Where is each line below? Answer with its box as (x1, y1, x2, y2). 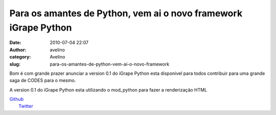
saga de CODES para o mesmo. (9, 77, 76, 83)
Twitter (18, 103, 33, 109)
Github (9, 96, 24, 102)
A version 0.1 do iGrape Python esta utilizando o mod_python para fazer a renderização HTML (9, 87, 208, 93)
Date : (9, 40, 21, 46)
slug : (9, 61, 20, 67)
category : (9, 54, 31, 60)
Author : (9, 46, 27, 53)
